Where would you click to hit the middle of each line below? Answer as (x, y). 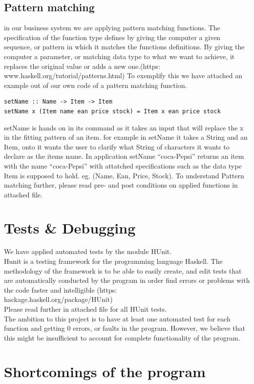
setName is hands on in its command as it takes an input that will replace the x (124, 127)
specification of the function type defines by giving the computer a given (112, 37)
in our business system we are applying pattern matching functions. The (112, 28)
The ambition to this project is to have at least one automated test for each (117, 318)
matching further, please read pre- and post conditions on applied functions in (121, 185)
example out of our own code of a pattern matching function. (95, 85)
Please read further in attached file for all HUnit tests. (85, 309)
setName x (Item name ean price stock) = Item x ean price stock (112, 111)
